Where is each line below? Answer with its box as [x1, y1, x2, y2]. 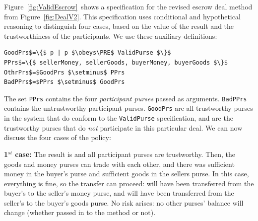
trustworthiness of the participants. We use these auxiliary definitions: [4, 30, 217, 41]
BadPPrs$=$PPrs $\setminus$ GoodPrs [4, 78, 125, 86]
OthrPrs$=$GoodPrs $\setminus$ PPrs [4, 69, 125, 76]
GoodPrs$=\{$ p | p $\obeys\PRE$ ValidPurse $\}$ [4, 49, 171, 57]
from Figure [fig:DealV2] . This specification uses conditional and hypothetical [4, 11, 241, 21]
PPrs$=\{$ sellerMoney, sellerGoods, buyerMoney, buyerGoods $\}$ [4, 59, 228, 66]
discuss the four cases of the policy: [4, 132, 111, 143]
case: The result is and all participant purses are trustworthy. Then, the [15, 148, 236, 159]
